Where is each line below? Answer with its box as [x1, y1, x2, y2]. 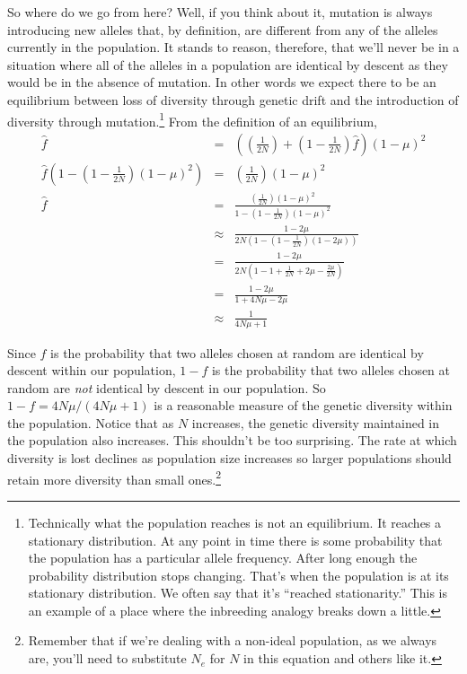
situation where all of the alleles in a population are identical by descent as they [7, 55, 448, 74]
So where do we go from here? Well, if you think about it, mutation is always [7, 3, 433, 21]
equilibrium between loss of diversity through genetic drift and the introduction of [7, 90, 459, 109]
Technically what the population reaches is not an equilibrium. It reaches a [28, 512, 442, 531]
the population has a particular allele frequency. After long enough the [28, 548, 418, 567]
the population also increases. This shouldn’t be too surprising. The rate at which [7, 431, 457, 450]
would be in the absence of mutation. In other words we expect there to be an [7, 73, 436, 92]
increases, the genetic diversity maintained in [191, 413, 440, 432]
